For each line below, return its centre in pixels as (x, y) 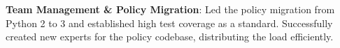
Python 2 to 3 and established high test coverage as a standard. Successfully (169, 23)
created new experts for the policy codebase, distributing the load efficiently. (170, 37)
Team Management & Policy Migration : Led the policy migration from (170, 9)
